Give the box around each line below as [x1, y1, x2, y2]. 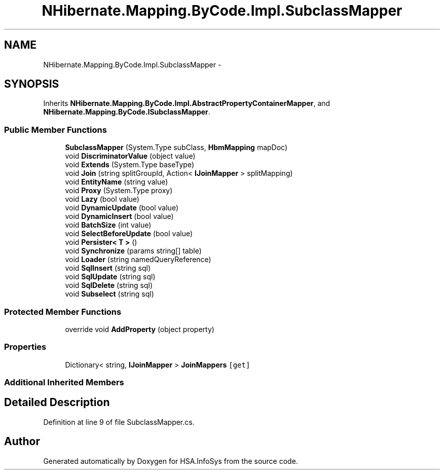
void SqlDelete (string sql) [65, 281, 153, 290]
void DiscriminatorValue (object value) [65, 152, 196, 161]
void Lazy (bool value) [65, 195, 139, 204]
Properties [4, 342, 47, 352]
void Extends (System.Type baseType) [65, 160, 194, 169]
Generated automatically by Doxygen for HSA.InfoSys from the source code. [43, 456, 298, 465]
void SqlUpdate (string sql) [65, 272, 156, 281]
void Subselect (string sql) [65, 289, 154, 299]
